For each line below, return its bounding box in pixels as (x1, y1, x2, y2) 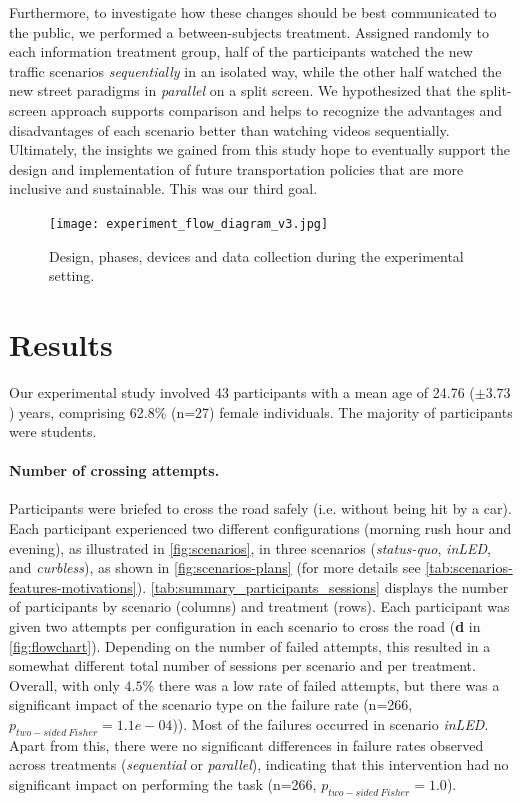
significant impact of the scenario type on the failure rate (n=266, (9, 694, 413, 715)
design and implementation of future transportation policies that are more (9, 158, 464, 179)
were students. (9, 421, 97, 442)
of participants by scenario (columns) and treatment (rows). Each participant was (9, 596, 510, 617)
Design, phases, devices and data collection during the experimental (49, 245, 464, 266)
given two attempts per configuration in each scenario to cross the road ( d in (9, 616, 481, 637)
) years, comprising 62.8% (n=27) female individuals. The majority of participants (9, 401, 513, 422)
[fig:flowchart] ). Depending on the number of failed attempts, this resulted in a (9, 635, 491, 656)
